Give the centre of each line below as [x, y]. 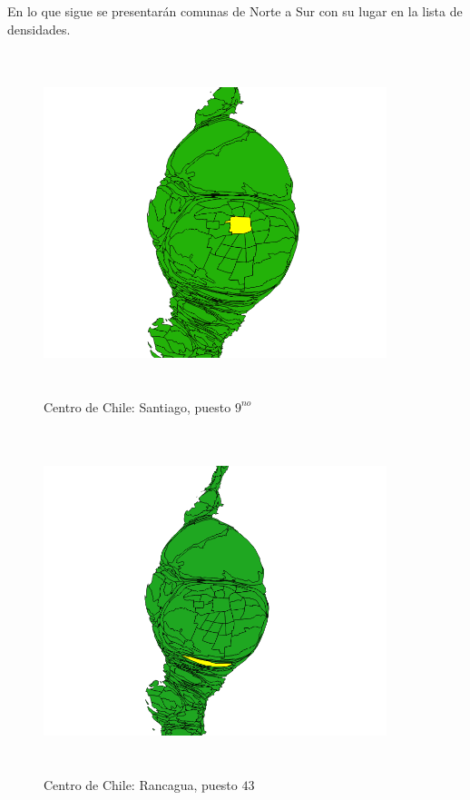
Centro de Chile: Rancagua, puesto [141, 784]
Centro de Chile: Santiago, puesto [137, 406]
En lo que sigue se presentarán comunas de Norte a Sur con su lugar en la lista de [235, 11]
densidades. [39, 29]
